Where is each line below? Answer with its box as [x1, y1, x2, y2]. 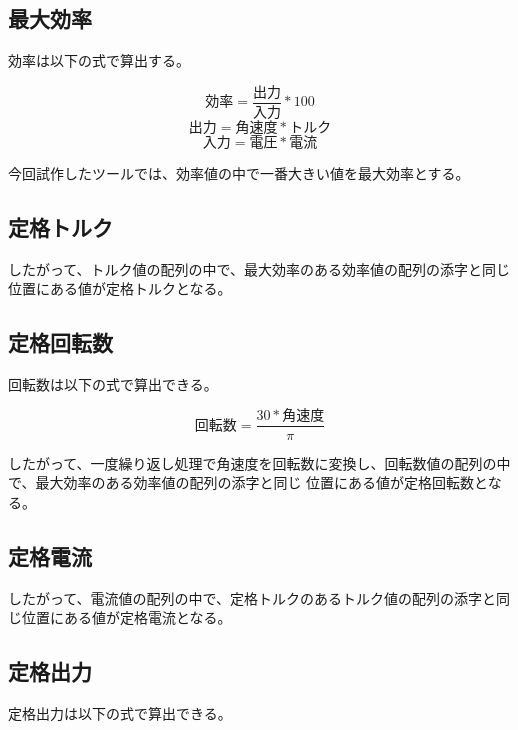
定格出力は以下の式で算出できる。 [8, 702, 232, 723]
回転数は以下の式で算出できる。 [8, 373, 218, 394]
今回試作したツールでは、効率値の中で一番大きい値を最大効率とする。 [8, 162, 470, 183]
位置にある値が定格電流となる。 [21, 607, 232, 628]
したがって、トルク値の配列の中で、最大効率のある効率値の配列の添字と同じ [8, 258, 511, 279]
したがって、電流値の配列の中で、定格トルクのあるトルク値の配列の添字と [8, 587, 497, 608]
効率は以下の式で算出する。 [8, 50, 190, 71]
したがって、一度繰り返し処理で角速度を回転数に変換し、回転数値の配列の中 [8, 452, 511, 473]
